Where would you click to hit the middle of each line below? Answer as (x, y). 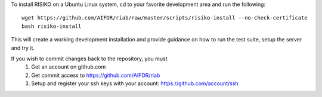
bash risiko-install (52, 26)
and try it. (23, 48)
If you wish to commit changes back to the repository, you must (89, 59)
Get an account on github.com (69, 67)
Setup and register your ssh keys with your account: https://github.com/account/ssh (135, 83)
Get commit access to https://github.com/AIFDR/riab (96, 75)
